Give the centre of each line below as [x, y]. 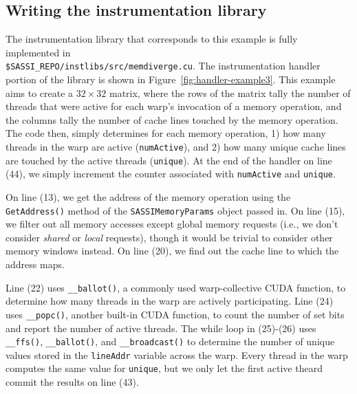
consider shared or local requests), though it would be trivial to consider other [169, 237]
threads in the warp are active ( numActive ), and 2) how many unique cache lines [176, 147]
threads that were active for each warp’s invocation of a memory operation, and [174, 106]
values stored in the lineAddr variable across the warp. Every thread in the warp [177, 354]
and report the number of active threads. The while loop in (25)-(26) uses [161, 328]
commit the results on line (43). [72, 382]
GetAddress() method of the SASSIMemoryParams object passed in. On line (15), [175, 210]
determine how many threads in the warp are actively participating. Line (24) [170, 301]
